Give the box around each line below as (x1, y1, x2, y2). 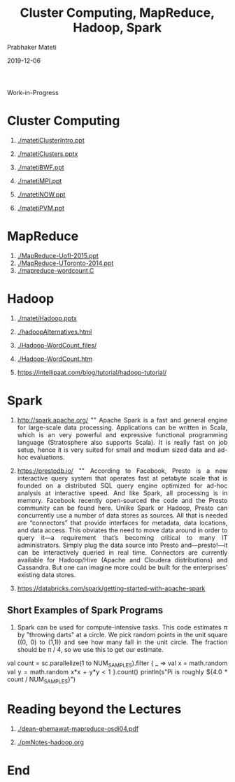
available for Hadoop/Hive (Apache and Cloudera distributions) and (17, 555, 228, 564)
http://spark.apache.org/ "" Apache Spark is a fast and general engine (17, 415, 228, 424)
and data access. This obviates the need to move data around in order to (17, 526, 228, 534)
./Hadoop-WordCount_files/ (17, 341, 97, 349)
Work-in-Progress (7, 88, 59, 97)
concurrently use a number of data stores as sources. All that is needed (17, 511, 228, 519)
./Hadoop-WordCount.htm (17, 355, 93, 363)
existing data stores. (17, 570, 76, 578)
